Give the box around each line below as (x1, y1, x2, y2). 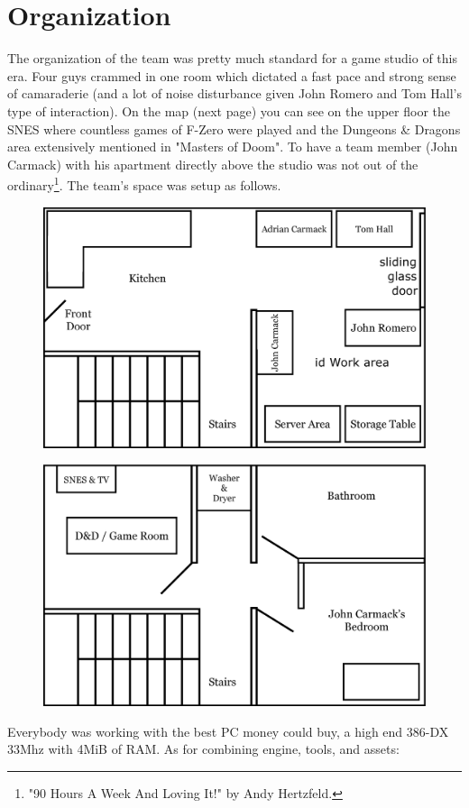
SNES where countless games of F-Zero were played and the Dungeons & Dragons (7, 119, 461, 138)
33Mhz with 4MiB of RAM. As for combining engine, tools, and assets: (7, 739, 400, 758)
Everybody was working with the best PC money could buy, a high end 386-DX (7, 721, 449, 740)
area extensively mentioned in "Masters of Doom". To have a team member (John (7, 137, 458, 156)
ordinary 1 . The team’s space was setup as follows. (7, 173, 281, 194)
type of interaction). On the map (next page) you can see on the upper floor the (7, 101, 450, 120)
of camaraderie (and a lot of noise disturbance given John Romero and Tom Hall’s (7, 84, 462, 103)
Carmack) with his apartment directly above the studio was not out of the (7, 154, 418, 173)
